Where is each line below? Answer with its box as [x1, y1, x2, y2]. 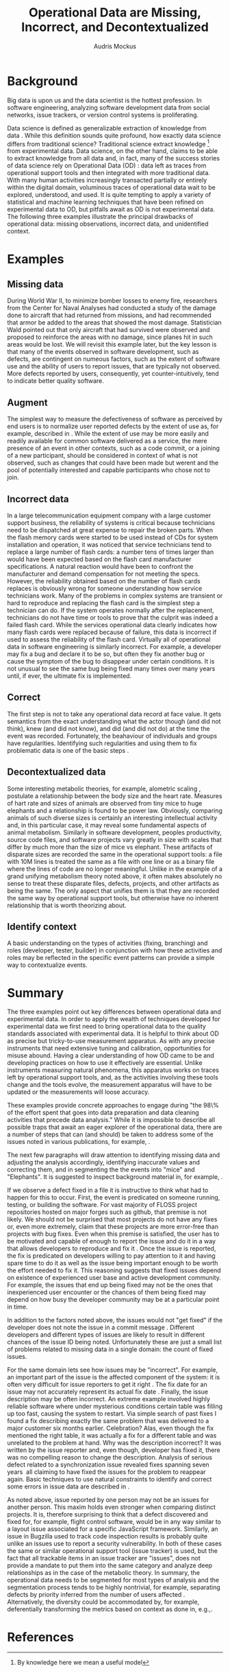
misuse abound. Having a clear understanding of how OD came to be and [7, 1051, 214, 1060]
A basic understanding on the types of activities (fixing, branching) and [7, 939, 208, 948]
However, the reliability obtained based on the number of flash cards [7, 576, 201, 585]
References [7, 1629, 74, 1645]
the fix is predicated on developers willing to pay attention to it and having [7, 1252, 216, 1260]
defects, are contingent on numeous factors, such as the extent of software [7, 355, 220, 363]
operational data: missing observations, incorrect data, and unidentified [7, 220, 209, 228]
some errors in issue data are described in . [7, 1482, 130, 1490]
